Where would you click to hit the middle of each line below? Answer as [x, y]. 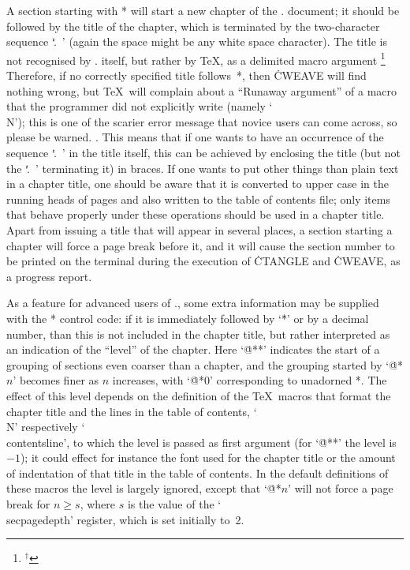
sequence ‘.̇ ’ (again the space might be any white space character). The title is [197, 41]
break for [28, 504]
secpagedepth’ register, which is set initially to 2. [125, 519]
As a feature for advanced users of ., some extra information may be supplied [193, 303]
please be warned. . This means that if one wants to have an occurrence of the [195, 137]
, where [97, 504]
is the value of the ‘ [174, 504]
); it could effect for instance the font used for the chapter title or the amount [208, 457]
